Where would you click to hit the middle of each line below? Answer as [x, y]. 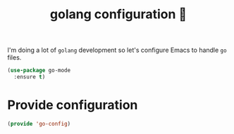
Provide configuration [73, 105]
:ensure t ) [30, 77]
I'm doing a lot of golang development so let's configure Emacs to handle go [117, 50]
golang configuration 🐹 [118, 14]
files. [14, 58]
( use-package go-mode [39, 71]
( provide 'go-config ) [39, 123]
